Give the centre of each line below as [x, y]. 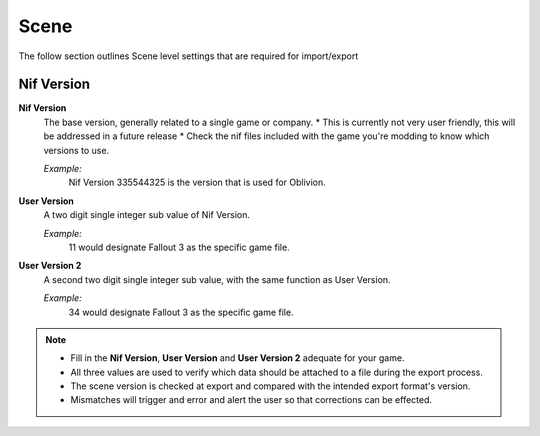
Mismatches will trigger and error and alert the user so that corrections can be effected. [251, 400]
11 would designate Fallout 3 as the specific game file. [179, 247]
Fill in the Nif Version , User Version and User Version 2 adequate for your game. [237, 358]
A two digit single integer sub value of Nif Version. [146, 215]
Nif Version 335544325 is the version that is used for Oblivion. [197, 182]
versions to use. [76, 150]
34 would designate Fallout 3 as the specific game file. [181, 312]
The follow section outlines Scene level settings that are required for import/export [188, 56]
